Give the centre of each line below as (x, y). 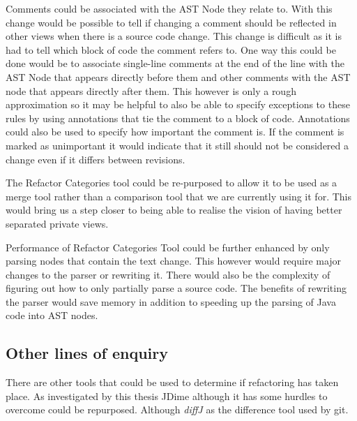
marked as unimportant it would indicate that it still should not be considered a (177, 145)
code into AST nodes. (52, 315)
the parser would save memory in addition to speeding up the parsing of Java (171, 301)
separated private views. (57, 223)
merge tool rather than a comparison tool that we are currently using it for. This (178, 196)
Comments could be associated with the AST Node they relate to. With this (169, 8)
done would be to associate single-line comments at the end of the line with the (175, 63)
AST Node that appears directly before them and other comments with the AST (178, 76)
